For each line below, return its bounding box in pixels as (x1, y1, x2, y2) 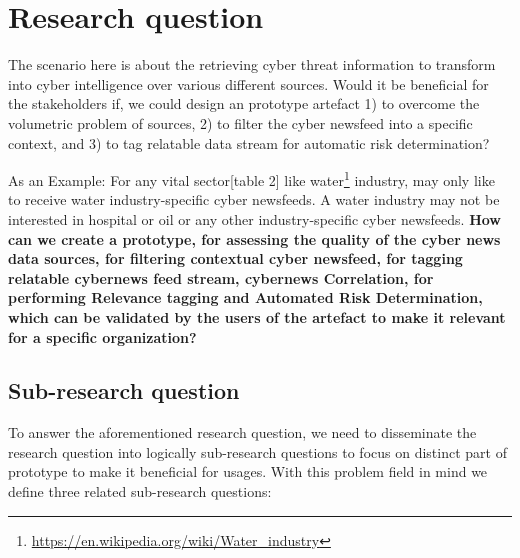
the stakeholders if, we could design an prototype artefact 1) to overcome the (8, 93, 480, 114)
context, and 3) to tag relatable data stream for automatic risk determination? (8, 132, 490, 153)
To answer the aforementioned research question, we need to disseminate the (8, 422, 477, 443)
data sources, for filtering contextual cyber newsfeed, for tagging (8, 248, 463, 269)
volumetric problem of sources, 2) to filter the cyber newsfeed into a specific (8, 112, 473, 133)
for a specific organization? (8, 326, 197, 347)
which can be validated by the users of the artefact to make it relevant (8, 306, 506, 327)
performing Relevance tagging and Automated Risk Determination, (8, 287, 483, 308)
